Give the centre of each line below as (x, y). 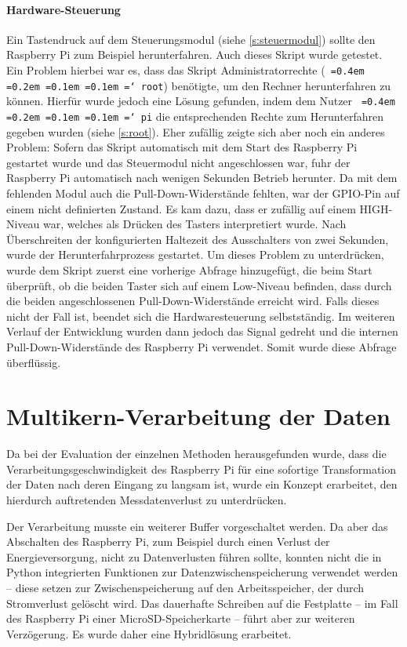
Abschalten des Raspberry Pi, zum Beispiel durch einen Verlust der (168, 542)
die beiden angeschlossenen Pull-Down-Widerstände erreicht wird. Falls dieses (193, 301)
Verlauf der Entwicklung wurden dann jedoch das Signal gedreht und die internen (202, 331)
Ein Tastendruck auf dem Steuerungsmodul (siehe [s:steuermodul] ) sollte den (191, 39)
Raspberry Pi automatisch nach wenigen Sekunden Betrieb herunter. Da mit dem (202, 178)
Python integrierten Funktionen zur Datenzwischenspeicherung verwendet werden (202, 572)
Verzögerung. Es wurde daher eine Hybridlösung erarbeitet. (149, 633)
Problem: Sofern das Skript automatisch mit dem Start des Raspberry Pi (182, 147)
